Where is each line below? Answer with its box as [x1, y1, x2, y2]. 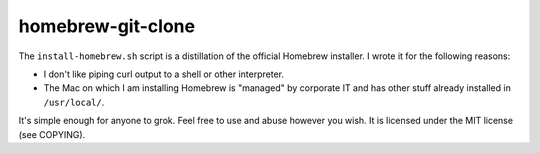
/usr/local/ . [43, 96, 105, 108]
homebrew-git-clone [18, 15, 195, 37]
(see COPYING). [18, 128, 86, 140]
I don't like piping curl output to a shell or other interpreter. [43, 68, 285, 80]
